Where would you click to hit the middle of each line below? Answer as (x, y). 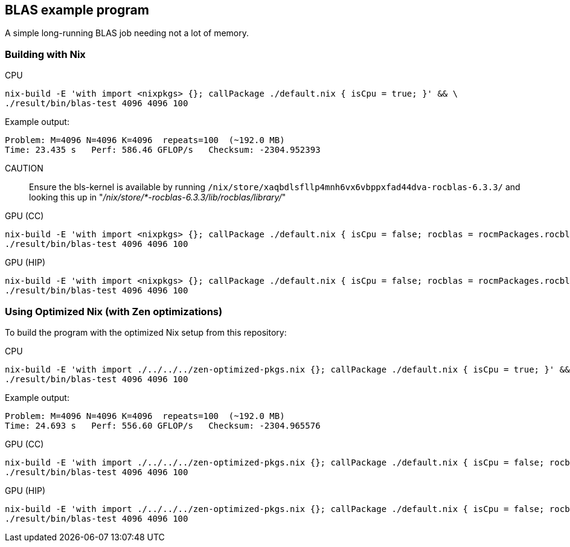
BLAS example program (77, 10)
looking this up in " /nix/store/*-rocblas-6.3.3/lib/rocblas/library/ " (158, 197)
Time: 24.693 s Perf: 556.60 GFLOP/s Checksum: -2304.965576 (163, 425)
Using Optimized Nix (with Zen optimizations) (114, 311)
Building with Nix (45, 54)
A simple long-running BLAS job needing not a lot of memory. (127, 33)
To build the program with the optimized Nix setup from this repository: (146, 332)
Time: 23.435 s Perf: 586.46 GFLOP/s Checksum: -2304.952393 (163, 150)
